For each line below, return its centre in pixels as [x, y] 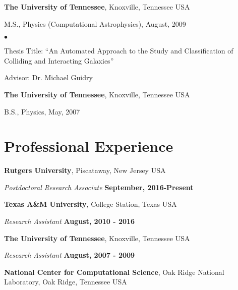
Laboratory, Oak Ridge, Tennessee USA [66, 282]
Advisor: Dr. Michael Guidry [48, 77]
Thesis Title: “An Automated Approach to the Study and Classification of [119, 51]
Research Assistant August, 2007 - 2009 [70, 255]
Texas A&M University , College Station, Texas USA [91, 204]
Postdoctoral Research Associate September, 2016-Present [99, 187]
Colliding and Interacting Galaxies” [59, 60]
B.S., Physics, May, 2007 [42, 111]
